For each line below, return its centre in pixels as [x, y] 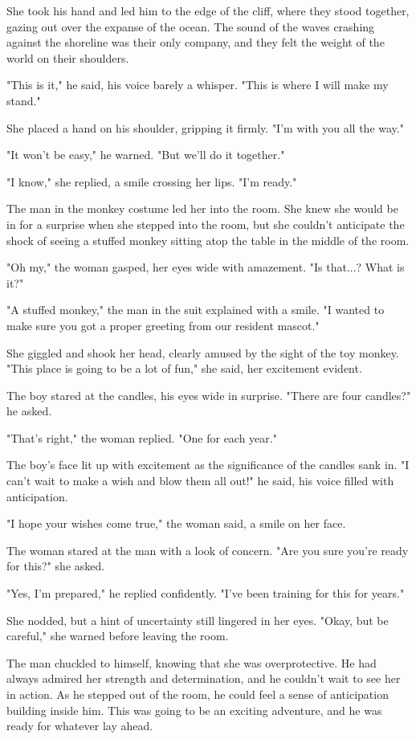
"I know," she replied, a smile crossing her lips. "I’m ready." [152, 181]
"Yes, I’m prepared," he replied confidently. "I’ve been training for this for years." [206, 593]
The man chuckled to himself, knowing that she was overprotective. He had [192, 662]
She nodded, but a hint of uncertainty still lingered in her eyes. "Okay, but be [198, 620]
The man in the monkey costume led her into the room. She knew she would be [202, 208]
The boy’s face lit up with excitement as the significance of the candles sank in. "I [208, 465]
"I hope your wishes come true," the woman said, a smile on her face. [176, 523]
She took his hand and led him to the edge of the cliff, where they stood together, [208, 10]
